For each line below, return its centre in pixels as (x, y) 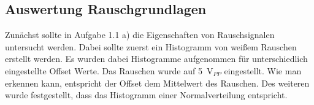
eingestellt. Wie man (263, 70)
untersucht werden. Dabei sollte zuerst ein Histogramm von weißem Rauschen (151, 46)
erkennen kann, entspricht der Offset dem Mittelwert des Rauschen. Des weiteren (157, 83)
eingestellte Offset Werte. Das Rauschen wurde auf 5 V (109, 70)
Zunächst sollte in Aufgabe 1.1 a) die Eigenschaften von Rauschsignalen (140, 35)
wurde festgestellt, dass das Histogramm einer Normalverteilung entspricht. (146, 95)
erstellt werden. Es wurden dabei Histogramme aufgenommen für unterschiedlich (156, 59)
